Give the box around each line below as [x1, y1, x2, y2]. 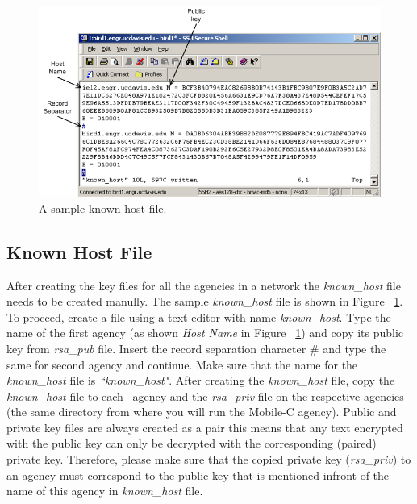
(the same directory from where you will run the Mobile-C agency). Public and [6, 403, 397, 420]
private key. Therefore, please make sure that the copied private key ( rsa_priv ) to [6, 451, 411, 468]
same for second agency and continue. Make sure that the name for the [6, 356, 358, 373]
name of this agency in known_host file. [6, 482, 203, 499]
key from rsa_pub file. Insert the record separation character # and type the [6, 339, 386, 356]
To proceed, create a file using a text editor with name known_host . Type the [6, 308, 391, 325]
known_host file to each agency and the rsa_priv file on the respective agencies [6, 387, 404, 404]
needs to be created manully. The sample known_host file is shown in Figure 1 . [6, 293, 403, 310]
